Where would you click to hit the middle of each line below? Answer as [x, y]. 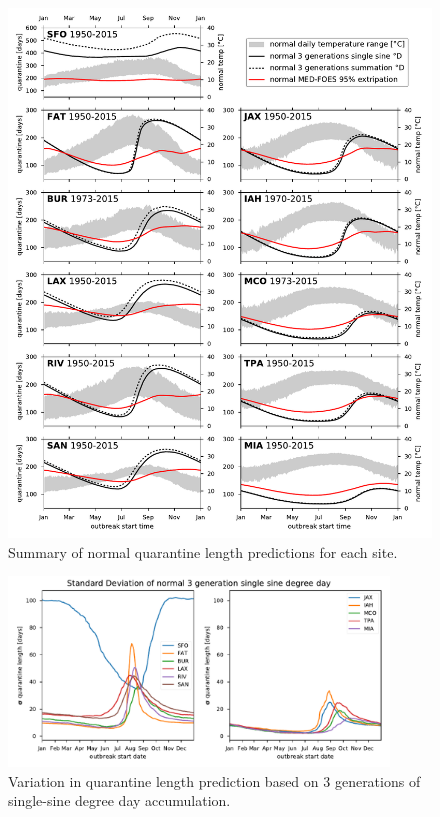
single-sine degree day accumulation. [119, 800]
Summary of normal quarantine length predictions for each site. [203, 551]
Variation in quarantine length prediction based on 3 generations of [214, 780]
